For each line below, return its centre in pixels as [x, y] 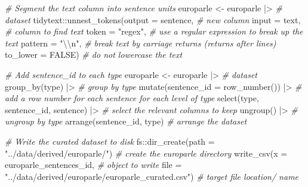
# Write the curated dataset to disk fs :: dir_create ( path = [110, 141]
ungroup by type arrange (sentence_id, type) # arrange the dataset [126, 121]
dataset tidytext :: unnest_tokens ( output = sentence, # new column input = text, [153, 19]
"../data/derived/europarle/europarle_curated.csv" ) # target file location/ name [152, 176]
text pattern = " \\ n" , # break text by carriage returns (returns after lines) [141, 43]
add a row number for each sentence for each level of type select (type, [132, 98]
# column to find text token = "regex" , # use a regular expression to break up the [154, 31]
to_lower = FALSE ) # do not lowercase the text [94, 54]
